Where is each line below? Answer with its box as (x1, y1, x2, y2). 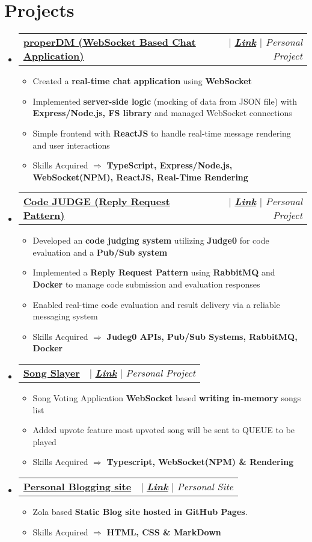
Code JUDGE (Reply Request (23, 194, 170, 209)
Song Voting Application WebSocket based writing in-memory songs (32, 392, 301, 404)
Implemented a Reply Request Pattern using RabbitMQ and (32, 266, 275, 279)
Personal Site (177, 479, 234, 493)
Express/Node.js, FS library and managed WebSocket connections (32, 106, 292, 119)
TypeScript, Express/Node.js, (106, 159, 233, 171)
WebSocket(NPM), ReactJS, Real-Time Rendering (32, 170, 248, 183)
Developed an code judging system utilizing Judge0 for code (32, 234, 269, 247)
